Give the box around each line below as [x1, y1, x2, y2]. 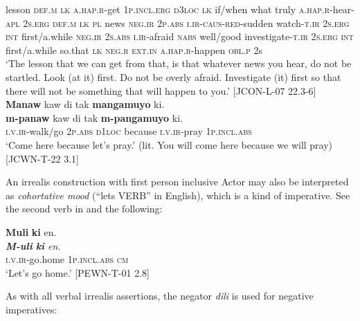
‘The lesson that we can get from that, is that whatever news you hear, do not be [6, 56, 352, 71]
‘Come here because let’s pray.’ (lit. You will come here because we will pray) [6, 137, 333, 152]
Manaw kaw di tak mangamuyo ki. [6, 97, 165, 111]
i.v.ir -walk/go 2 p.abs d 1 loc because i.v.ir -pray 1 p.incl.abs [6, 124, 252, 138]
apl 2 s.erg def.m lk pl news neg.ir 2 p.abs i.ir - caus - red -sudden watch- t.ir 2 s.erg [6, 15, 350, 30]
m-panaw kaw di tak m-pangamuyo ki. [6, 110, 183, 125]
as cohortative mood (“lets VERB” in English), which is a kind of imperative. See [6, 187, 350, 202]
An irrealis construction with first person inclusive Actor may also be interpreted [6, 174, 349, 189]
